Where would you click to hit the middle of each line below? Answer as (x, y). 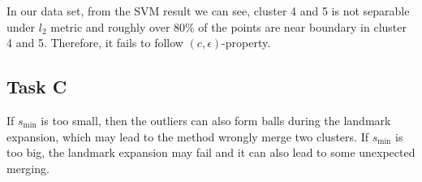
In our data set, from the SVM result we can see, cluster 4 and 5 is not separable (208, 11)
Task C (37, 87)
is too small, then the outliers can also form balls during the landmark (216, 120)
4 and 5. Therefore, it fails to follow (95, 43)
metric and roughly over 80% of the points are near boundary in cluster (228, 26)
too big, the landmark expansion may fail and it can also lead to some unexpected (211, 152)
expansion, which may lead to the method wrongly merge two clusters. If (187, 136)
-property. (246, 43)
